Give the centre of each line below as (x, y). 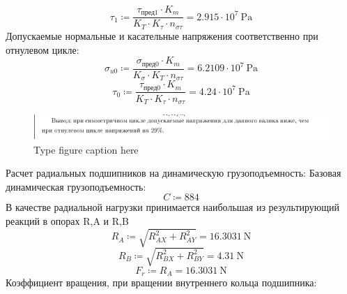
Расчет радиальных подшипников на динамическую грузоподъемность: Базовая (173, 173)
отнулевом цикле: (43, 49)
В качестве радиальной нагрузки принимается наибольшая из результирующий (173, 207)
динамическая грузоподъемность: (76, 186)
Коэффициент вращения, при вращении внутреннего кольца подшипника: (161, 282)
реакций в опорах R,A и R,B (67, 220)
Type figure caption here (86, 149)
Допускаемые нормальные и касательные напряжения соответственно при (162, 35)
